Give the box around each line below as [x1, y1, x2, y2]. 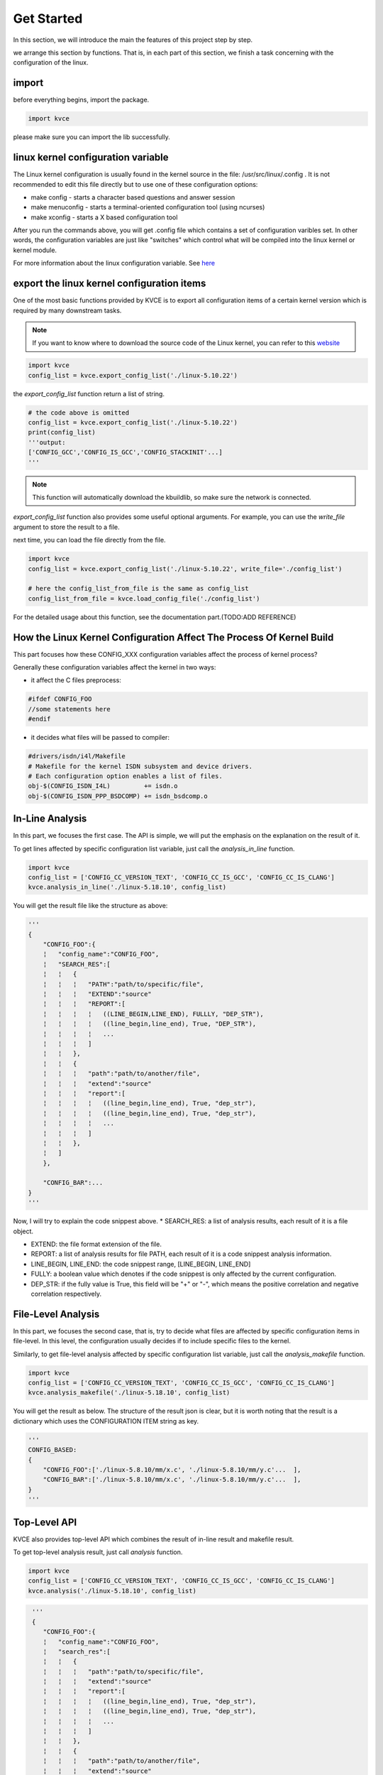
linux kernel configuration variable [13, 151, 170, 163]
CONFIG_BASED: [28, 1446, 77, 1454]
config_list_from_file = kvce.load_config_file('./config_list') [28, 594, 260, 603]
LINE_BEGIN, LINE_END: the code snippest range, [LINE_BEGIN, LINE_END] [30, 1260, 251, 1268]
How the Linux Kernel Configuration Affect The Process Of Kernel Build [13, 631, 334, 643]
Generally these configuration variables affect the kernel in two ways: [13, 662, 216, 671]
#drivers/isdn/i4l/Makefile [28, 753, 126, 760]
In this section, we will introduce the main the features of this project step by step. [13, 35, 253, 44]
